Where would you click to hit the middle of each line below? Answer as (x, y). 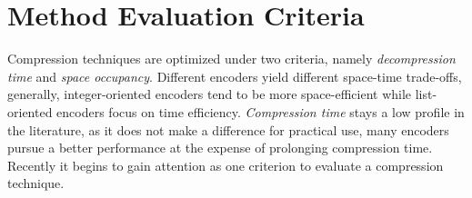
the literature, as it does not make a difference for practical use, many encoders (228, 129)
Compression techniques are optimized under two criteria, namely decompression (231, 59)
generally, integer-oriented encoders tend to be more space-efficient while (210, 94)
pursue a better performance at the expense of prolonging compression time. (220, 148)
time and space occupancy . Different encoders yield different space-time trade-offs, (235, 76)
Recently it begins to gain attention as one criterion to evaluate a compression (226, 165)
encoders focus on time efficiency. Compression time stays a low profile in (261, 111)
